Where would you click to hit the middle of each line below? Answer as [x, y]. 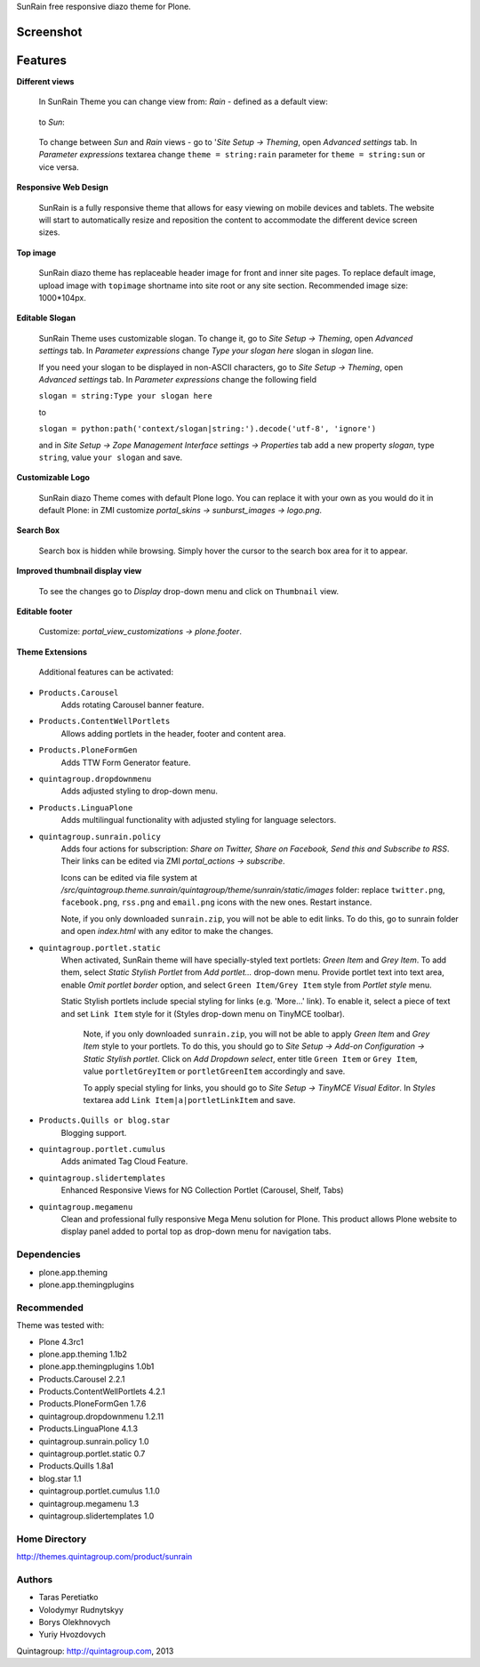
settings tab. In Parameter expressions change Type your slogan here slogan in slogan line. [206, 350]
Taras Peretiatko [68, 1598]
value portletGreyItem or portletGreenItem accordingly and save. [214, 1071]
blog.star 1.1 [60, 1478]
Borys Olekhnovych [75, 1623]
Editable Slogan [46, 318]
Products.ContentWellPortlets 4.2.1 [102, 1391]
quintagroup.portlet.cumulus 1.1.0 [99, 1491]
